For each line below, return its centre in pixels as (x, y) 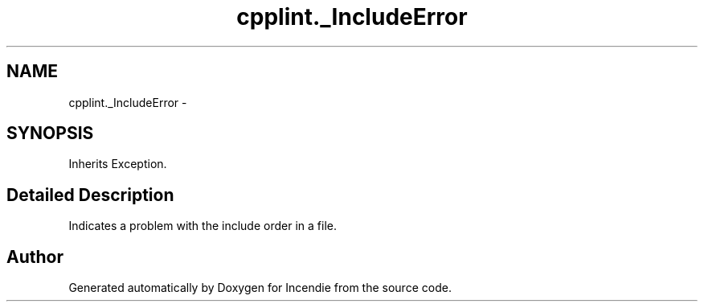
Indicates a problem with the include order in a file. (203, 226)
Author (35, 257)
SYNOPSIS (50, 133)
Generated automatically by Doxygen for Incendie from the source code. (260, 288)
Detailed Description (90, 195)
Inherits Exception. (118, 164)
